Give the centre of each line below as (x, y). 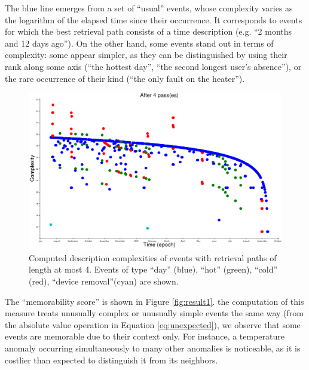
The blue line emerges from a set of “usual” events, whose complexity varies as (149, 8)
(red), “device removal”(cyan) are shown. (104, 281)
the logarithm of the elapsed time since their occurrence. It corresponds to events (154, 19)
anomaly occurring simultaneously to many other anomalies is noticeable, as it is (153, 348)
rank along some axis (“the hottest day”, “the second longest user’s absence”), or (153, 66)
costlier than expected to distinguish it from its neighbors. (111, 360)
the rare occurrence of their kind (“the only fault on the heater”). (125, 78)
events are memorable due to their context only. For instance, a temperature (145, 336)
